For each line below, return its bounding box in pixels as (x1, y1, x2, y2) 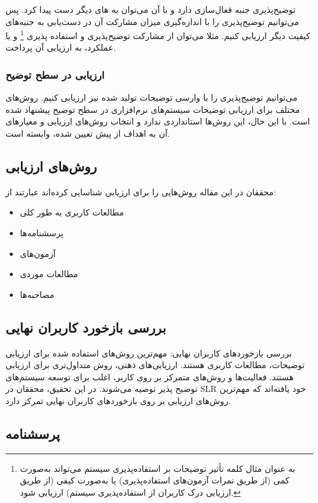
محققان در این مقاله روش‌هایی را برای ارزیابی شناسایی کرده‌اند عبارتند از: (5, 185, 276, 198)
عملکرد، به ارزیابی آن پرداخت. (5, 41, 116, 54)
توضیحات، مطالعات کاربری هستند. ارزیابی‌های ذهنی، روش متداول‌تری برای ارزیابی (5, 358, 305, 371)
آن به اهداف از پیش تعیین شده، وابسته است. (5, 127, 170, 140)
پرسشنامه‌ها (20, 226, 63, 239)
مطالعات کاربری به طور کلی (20, 206, 124, 219)
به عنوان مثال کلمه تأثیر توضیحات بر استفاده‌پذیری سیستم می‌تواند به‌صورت (20, 461, 295, 474)
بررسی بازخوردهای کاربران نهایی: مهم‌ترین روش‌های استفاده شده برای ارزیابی (5, 346, 292, 359)
